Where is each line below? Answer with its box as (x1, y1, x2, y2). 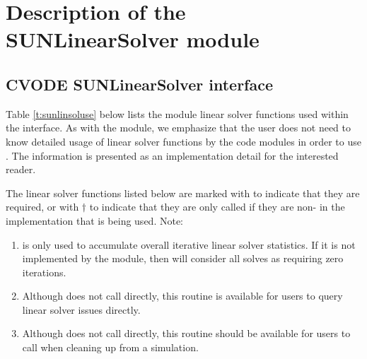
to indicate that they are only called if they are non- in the (89, 199, 345, 214)
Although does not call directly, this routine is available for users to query (22, 288, 343, 303)
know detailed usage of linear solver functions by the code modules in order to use (6, 134, 361, 148)
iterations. (22, 264, 66, 279)
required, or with (6, 199, 79, 214)
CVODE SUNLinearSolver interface (6, 73, 274, 95)
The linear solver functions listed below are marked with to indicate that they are (6, 185, 360, 200)
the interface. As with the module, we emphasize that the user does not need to (6, 120, 351, 135)
